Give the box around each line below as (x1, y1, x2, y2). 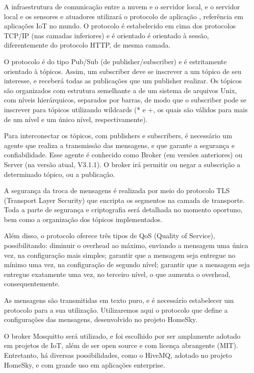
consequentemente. (4, 278, 60, 289)
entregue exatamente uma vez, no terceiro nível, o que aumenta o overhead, (4, 269, 231, 279)
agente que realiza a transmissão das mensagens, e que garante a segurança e (4, 140, 235, 150)
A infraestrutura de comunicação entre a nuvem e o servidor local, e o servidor (4, 1, 240, 11)
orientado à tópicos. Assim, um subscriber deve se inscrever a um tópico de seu (4, 66, 242, 76)
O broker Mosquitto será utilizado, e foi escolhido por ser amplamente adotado (4, 330, 241, 341)
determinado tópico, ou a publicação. (4, 169, 115, 179)
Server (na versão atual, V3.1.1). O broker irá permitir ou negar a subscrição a (4, 159, 241, 169)
